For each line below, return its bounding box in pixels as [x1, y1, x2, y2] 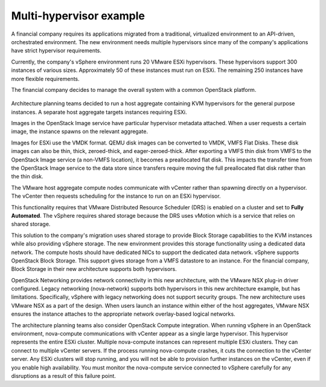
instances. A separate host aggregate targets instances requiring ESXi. [11, 108, 187, 115]
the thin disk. [11, 173, 43, 180]
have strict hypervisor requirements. [11, 47, 102, 54]
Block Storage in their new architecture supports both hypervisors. [11, 265, 177, 273]
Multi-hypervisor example [11, 9, 145, 22]
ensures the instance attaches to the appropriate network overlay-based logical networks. [11, 310, 235, 317]
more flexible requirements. [11, 75, 80, 82]
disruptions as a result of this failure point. [11, 372, 116, 379]
